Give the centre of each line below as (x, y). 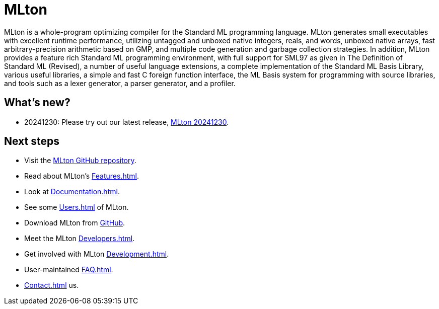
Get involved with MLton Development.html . (97, 254)
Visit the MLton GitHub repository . (80, 161)
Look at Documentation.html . (72, 192)
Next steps (32, 141)
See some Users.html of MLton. (77, 207)
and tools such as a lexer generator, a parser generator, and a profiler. (120, 83)
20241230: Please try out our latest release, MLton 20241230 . (127, 122)
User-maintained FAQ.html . (69, 270)
